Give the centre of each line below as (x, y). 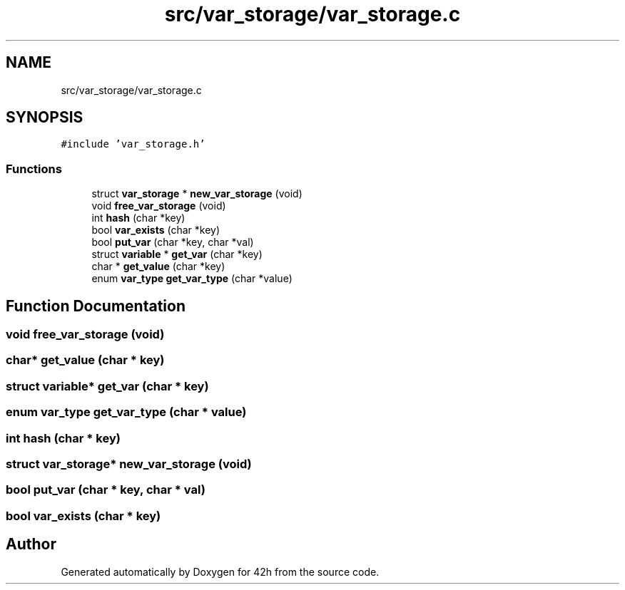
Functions (34, 169)
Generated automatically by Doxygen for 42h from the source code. (220, 571)
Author (31, 544)
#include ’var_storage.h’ (133, 144)
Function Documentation (96, 306)
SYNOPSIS (45, 118)
